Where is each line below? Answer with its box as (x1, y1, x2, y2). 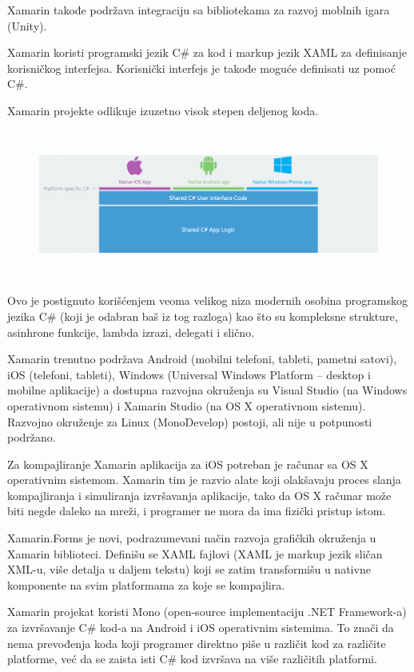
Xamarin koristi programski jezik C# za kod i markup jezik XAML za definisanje (7, 44, 407, 61)
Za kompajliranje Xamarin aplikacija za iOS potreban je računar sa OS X (7, 455, 368, 472)
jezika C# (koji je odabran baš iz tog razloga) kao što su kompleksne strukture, (7, 307, 398, 324)
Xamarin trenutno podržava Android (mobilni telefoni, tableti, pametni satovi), (7, 350, 397, 367)
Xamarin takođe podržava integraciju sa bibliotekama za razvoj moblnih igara (7, 2, 390, 18)
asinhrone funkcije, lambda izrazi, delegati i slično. (7, 323, 255, 340)
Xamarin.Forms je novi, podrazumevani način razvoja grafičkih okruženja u (7, 530, 376, 546)
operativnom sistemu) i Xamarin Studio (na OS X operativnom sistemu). (7, 397, 366, 414)
